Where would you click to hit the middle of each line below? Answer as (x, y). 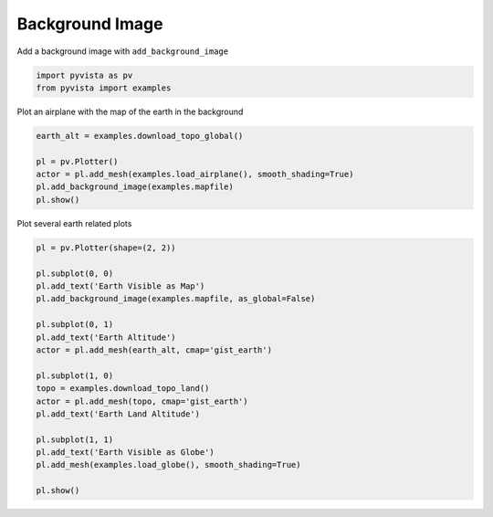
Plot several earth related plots (74, 223)
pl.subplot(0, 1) (75, 325)
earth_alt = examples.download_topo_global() (140, 136)
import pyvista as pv (84, 75)
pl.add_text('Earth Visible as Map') (121, 286)
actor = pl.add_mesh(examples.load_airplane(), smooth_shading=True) (195, 174)
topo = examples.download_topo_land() (123, 389)
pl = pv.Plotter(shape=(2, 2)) (106, 248)
